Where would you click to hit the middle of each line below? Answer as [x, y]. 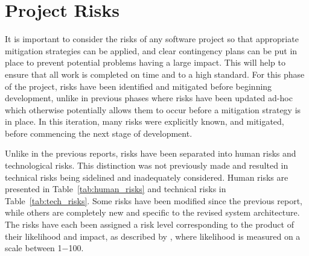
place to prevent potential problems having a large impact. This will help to [145, 62]
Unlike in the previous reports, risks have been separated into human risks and [151, 153]
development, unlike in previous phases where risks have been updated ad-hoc [149, 98]
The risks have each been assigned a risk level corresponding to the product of [149, 224]
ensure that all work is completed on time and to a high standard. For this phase [155, 74]
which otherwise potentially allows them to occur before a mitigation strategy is [153, 109]
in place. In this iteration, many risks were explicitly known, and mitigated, [145, 121]
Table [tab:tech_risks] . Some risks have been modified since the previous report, [154, 200]
